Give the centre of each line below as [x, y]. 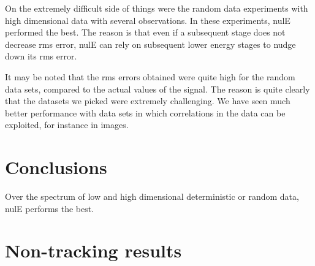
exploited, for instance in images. [67, 125]
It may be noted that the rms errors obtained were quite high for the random [150, 76]
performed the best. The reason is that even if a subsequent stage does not [145, 32]
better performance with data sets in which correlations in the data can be [145, 112]
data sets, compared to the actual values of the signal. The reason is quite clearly [157, 89]
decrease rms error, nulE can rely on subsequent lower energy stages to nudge [150, 44]
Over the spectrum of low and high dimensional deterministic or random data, [152, 196]
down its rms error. [41, 56]
